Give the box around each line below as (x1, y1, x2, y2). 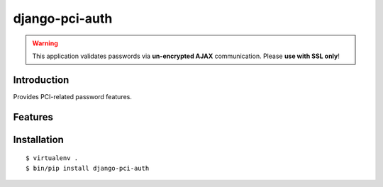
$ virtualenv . (26, 154, 79, 162)
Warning (32, 39, 58, 47)
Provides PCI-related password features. (13, 92, 133, 101)
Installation (13, 133, 64, 145)
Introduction (13, 74, 70, 86)
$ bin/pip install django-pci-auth (26, 164, 150, 172)
